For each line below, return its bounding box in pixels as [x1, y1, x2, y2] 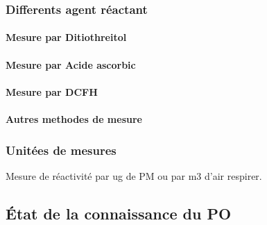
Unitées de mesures [6, 141, 117, 158]
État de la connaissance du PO [6, 202, 232, 224]
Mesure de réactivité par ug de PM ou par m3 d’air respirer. [6, 168, 262, 183]
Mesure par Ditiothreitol [6, 30, 127, 44]
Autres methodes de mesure [6, 112, 142, 126]
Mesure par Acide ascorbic [6, 57, 136, 72]
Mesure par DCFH [6, 84, 98, 99]
